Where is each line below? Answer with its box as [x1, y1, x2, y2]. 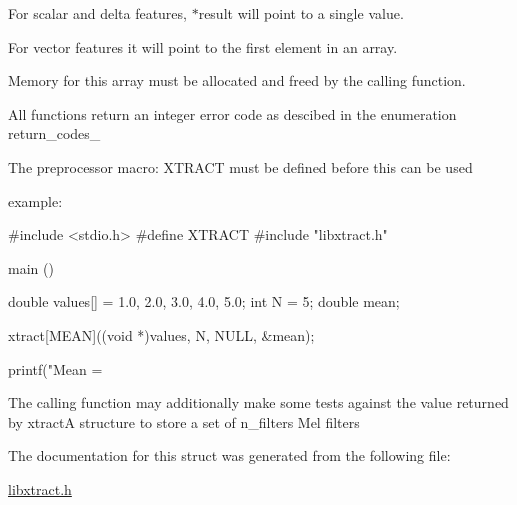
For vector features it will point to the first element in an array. [8, 36, 398, 57]
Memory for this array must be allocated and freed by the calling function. [8, 70, 466, 91]
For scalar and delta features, [8, 3, 187, 23]
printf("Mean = [8, 358, 103, 379]
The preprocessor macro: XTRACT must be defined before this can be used [8, 156, 473, 177]
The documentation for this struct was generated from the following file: [8, 445, 451, 466]
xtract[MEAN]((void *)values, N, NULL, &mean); [8, 324, 315, 345]
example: [8, 190, 63, 211]
